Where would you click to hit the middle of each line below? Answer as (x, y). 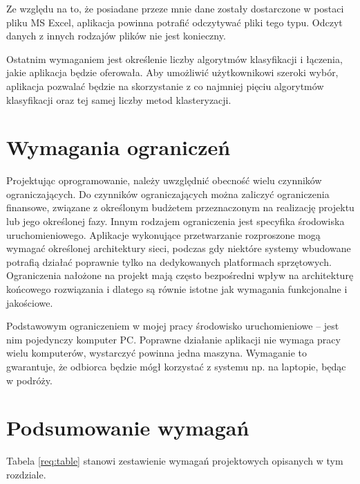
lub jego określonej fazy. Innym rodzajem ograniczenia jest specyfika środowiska (176, 221)
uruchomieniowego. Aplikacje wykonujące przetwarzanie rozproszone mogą (163, 234)
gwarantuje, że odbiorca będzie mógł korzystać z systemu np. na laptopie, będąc (176, 366)
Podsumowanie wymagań (128, 428)
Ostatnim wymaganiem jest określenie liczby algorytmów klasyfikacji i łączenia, (174, 59)
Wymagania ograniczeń (119, 147)
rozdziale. (26, 474)
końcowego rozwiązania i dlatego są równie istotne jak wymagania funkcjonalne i (177, 289)
